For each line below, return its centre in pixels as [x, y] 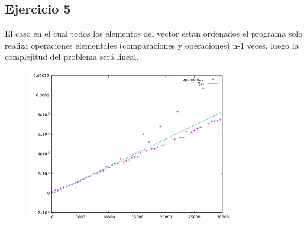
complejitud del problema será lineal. [72, 56]
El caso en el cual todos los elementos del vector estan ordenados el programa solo [154, 33]
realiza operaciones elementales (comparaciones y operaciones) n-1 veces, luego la [152, 45]
